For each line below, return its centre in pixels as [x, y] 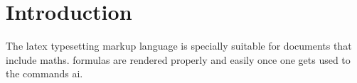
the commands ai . [44, 73]
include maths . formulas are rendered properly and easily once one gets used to [178, 59]
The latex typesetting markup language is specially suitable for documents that [179, 46]
